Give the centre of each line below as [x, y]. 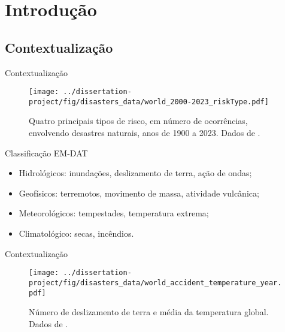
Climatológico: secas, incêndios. [76, 233]
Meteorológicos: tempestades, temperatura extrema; [114, 213]
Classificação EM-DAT [46, 153]
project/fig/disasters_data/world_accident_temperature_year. [155, 283]
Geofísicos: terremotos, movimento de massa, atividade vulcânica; [139, 193]
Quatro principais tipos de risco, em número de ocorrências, [138, 121]
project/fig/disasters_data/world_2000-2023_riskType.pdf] [149, 102]
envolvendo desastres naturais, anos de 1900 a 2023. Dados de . [145, 133]
